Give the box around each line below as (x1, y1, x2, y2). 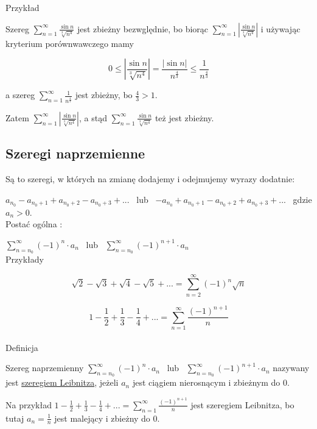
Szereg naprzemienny (5, 361, 84, 374)
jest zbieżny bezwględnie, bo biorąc (77, 22, 209, 35)
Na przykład (5, 398, 52, 411)
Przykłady (5, 252, 44, 265)
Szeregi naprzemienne (5, 144, 145, 163)
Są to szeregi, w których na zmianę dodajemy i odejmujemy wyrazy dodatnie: (5, 172, 295, 185)
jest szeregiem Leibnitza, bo (190, 398, 294, 411)
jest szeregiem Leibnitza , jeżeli (5, 376, 119, 389)
